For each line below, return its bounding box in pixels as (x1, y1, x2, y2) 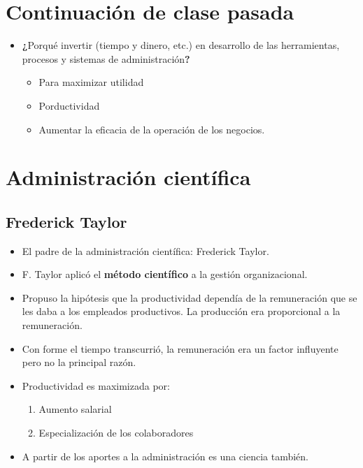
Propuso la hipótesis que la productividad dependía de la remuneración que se (22, 290, 357, 305)
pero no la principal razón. (22, 355, 136, 370)
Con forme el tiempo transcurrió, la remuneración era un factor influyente (22, 341, 339, 356)
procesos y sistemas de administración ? (22, 51, 190, 66)
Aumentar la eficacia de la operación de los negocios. (38, 122, 265, 136)
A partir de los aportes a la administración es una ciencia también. (22, 448, 308, 463)
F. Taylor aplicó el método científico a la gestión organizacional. (22, 267, 308, 281)
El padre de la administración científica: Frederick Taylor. (22, 243, 269, 258)
